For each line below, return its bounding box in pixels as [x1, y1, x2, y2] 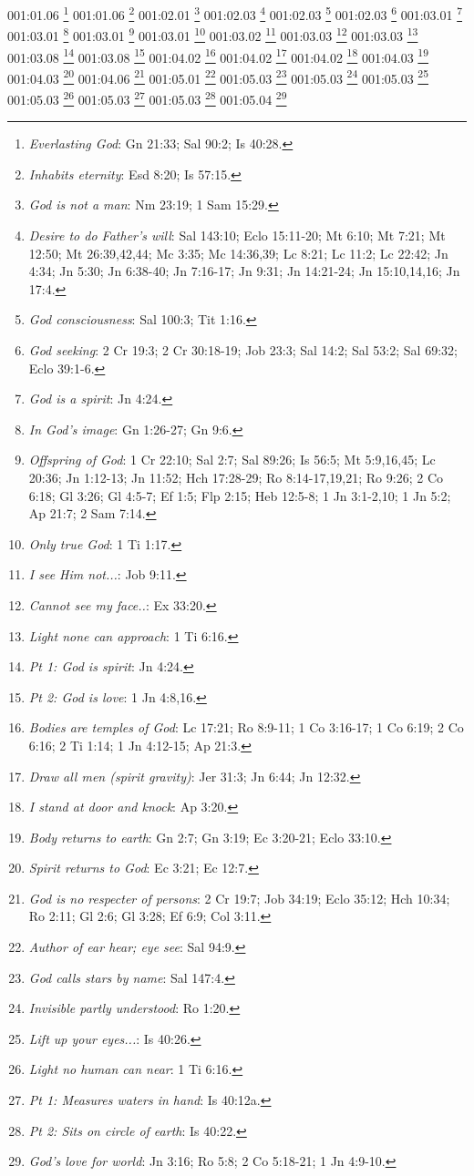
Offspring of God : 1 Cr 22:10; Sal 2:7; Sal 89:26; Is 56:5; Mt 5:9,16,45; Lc [28, 450, 436, 469]
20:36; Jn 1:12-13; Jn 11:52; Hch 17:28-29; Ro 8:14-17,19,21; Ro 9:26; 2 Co [28, 467, 443, 486]
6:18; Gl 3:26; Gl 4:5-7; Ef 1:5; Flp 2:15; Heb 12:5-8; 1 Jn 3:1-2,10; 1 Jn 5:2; [28, 486, 451, 505]
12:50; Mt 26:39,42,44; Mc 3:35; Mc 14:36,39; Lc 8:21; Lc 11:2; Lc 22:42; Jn [28, 243, 448, 262]
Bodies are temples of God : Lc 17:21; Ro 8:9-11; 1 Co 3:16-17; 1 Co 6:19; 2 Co [28, 718, 464, 737]
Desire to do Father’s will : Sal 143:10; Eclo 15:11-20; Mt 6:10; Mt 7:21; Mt [28, 226, 446, 245]
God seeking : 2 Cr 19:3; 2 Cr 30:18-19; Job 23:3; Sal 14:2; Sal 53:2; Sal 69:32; [28, 341, 458, 359]
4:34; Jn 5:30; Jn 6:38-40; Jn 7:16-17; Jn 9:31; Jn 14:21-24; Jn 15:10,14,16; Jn [28, 261, 460, 281]
